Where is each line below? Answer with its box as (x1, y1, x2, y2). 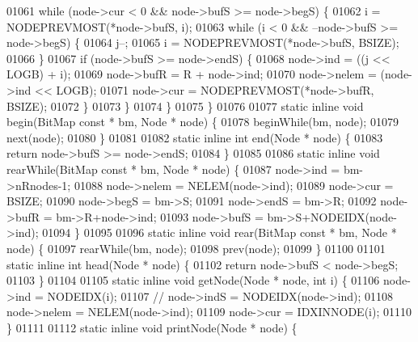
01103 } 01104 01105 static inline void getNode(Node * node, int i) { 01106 (6, 272, 380, 289)
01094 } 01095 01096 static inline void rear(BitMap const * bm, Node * (42, 224, 397, 241)
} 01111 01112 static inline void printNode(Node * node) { (6, 319, 298, 336)
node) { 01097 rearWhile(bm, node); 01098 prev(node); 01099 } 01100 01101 (6, 239, 386, 256)
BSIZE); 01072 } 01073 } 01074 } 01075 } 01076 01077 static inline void (6, 97, 364, 114)
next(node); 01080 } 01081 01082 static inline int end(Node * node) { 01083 (6, 129, 383, 146)
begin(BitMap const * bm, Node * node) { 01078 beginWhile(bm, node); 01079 (6, 113, 399, 130)
